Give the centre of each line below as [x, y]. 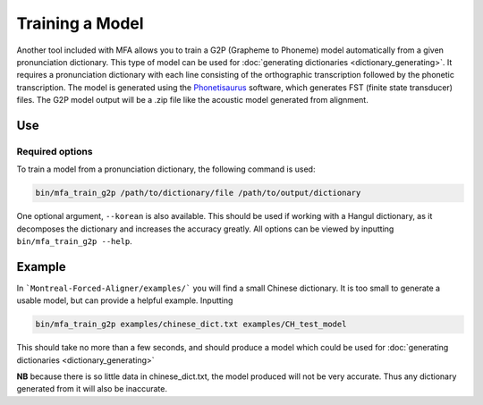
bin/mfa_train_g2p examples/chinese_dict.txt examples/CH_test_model [191, 325]
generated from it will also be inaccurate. [92, 389]
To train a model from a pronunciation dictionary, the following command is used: [166, 169]
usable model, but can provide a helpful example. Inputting [125, 300]
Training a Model [80, 23]
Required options [55, 151]
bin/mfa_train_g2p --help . [75, 241]
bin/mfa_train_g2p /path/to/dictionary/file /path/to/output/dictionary [198, 193]
